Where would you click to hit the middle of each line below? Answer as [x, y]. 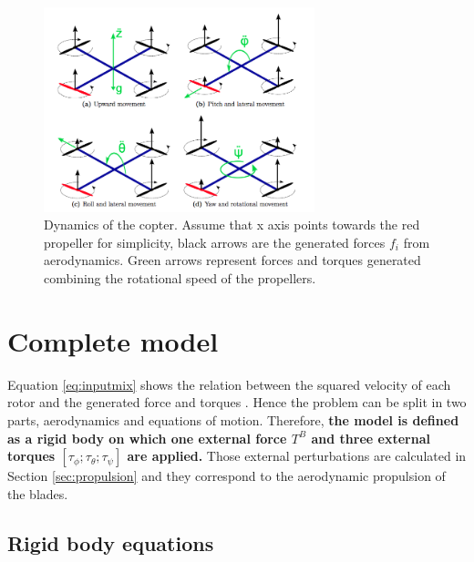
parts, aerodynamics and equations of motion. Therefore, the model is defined [233, 419]
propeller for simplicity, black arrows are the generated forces [215, 242]
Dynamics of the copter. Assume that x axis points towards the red [232, 225]
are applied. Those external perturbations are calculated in [297, 456]
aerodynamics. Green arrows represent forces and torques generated [232, 260]
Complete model [113, 340]
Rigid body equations [111, 542]
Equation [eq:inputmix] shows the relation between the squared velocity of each [229, 384]
